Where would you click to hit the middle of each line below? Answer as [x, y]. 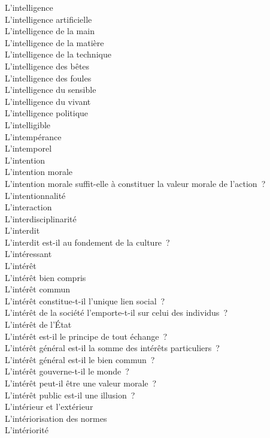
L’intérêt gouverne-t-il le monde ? [67, 371]
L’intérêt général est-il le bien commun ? [80, 359]
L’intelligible [28, 124]
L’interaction [28, 207]
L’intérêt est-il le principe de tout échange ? [86, 336]
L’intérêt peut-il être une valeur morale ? [81, 383]
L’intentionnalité [35, 195]
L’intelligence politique [47, 113]
